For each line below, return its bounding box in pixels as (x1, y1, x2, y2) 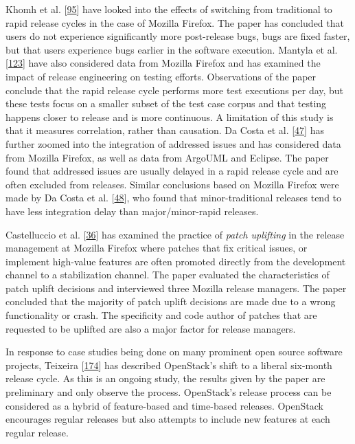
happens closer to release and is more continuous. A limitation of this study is (5, 109, 334, 124)
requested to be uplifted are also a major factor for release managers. (5, 321, 296, 335)
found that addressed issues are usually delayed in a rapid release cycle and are (5, 164, 339, 178)
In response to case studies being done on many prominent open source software (5, 344, 343, 359)
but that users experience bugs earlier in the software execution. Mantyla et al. (5, 42, 338, 56)
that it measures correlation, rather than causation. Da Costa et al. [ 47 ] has (5, 123, 324, 137)
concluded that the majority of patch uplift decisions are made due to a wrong (5, 294, 336, 309)
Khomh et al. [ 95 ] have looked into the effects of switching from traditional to (5, 2, 332, 16)
